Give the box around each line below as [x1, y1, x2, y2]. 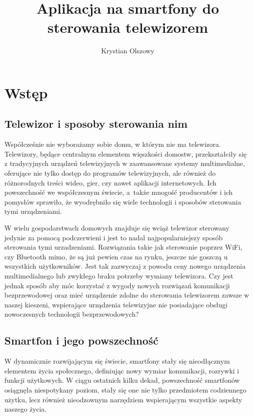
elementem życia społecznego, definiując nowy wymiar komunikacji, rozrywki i [4, 365, 239, 375]
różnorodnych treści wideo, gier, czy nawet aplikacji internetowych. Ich [4, 177, 217, 187]
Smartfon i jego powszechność [4, 333, 159, 348]
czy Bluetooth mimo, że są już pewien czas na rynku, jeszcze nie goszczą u [4, 251, 228, 261]
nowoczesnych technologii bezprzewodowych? [4, 309, 139, 319]
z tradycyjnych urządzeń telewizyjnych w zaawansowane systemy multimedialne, [4, 158, 245, 168]
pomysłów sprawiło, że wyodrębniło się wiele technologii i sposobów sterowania [4, 196, 241, 207]
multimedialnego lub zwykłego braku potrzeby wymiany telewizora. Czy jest [4, 271, 233, 281]
